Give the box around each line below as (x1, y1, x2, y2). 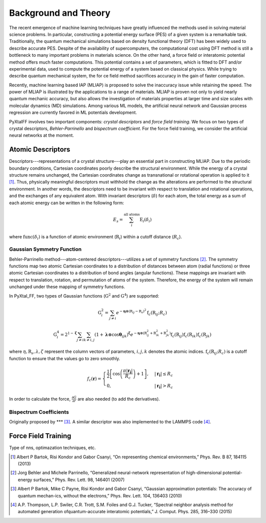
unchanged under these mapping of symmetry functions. (9, 284, 125, 290)
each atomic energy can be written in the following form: (9, 200, 124, 206)
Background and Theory (9, 7, 111, 18)
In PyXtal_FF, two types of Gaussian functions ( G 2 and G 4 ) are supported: (9, 293, 160, 299)
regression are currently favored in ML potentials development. (9, 110, 137, 115)
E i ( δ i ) (139, 217, 152, 224)
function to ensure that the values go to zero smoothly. (9, 355, 121, 361)
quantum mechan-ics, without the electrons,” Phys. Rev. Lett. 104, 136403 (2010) (18, 492, 182, 498)
